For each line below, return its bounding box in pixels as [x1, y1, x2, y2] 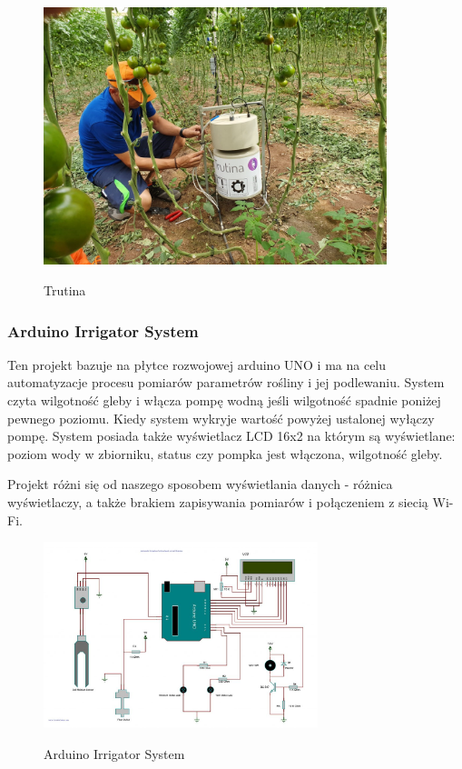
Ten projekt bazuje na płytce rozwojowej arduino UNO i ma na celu [7, 355, 387, 374]
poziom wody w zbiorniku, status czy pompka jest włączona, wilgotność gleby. [7, 444, 443, 463]
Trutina [44, 281, 86, 300]
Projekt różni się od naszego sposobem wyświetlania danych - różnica [7, 474, 393, 494]
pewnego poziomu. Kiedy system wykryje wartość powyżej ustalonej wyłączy [7, 408, 435, 427]
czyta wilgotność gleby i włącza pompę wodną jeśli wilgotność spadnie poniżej [7, 391, 441, 410]
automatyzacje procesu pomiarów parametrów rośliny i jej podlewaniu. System [7, 373, 445, 392]
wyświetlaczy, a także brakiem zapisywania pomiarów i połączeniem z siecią [7, 493, 428, 512]
